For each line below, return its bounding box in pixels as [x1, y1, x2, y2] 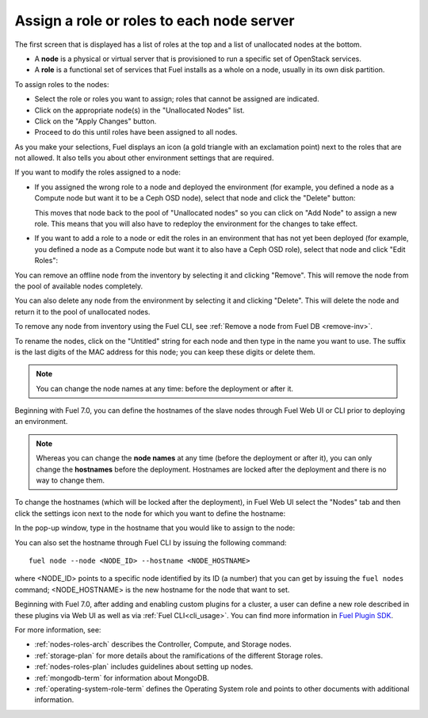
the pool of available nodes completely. [14, 281, 143, 291]
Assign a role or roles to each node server [14, 12, 295, 29]
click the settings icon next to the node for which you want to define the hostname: [14, 508, 285, 518]
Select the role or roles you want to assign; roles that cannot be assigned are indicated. [34, 94, 320, 104]
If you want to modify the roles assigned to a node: [14, 167, 182, 178]
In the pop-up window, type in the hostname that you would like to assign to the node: [14, 523, 296, 533]
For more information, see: [14, 624, 101, 634]
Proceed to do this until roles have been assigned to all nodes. [34, 128, 238, 137]
